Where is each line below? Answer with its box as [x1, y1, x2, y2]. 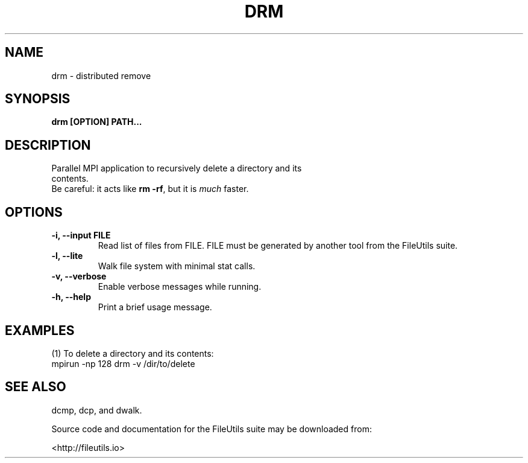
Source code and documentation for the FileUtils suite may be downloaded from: [51, 423, 372, 434]
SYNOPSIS [5, 91, 71, 107]
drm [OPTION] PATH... [51, 117, 142, 127]
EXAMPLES [5, 322, 75, 338]
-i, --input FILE [51, 230, 111, 241]
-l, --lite [51, 251, 83, 261]
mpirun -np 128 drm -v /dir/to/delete [51, 358, 195, 369]
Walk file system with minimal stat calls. [98, 261, 256, 272]
